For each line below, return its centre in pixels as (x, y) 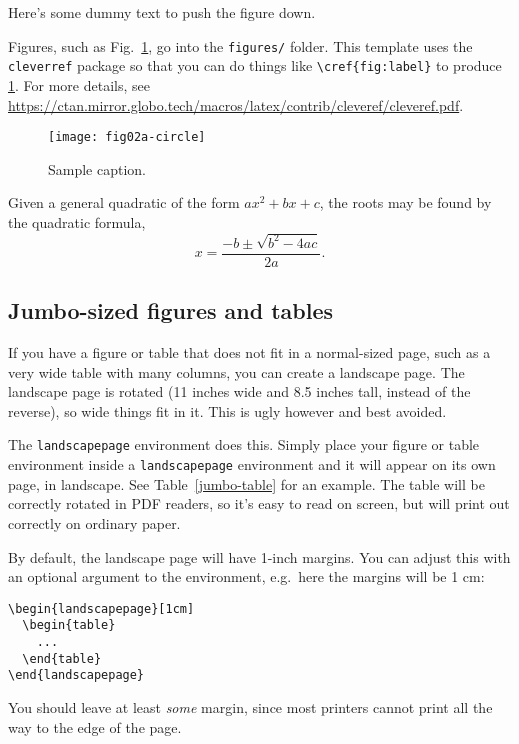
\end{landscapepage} (76, 675)
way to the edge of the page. (95, 726)
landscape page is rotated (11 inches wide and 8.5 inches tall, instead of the (239, 391)
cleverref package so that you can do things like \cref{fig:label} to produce (255, 65)
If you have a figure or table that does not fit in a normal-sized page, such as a (249, 352)
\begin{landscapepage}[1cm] (101, 608)
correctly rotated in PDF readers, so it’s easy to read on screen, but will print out (259, 503)
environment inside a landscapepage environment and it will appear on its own (252, 464)
